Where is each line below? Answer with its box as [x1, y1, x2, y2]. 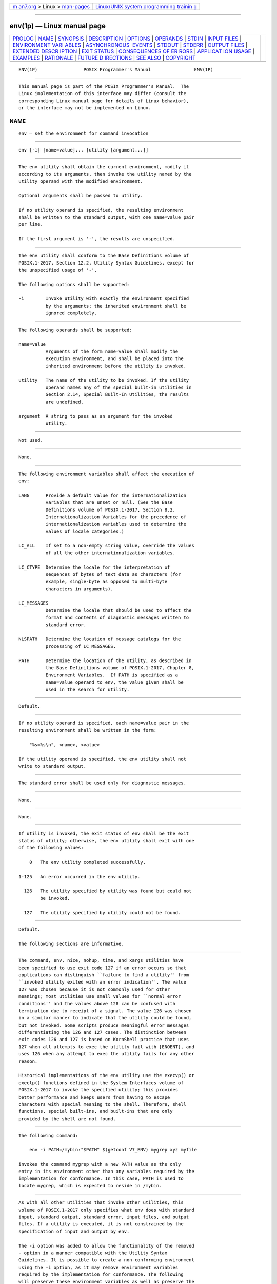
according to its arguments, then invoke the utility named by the [18, 171, 192, 177]
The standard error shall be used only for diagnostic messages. [18, 780, 187, 786]
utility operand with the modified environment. [18, 178, 143, 184]
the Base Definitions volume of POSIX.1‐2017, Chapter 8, [45, 665, 194, 671]
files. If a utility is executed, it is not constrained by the [18, 1221, 184, 1227]
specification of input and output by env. [18, 1228, 130, 1234]
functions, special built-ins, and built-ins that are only [18, 1108, 173, 1115]
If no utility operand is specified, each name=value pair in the [18, 720, 189, 726]
